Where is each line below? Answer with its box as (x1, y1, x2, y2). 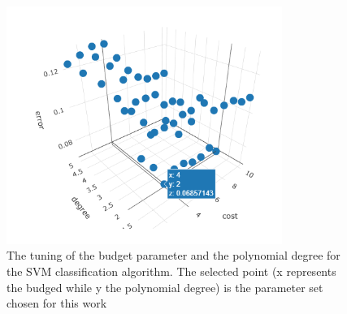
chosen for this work (7, 295, 107, 312)
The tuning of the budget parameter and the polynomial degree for (7, 247, 340, 264)
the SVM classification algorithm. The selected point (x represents (7, 262, 336, 279)
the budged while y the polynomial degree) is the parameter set (7, 278, 323, 295)
